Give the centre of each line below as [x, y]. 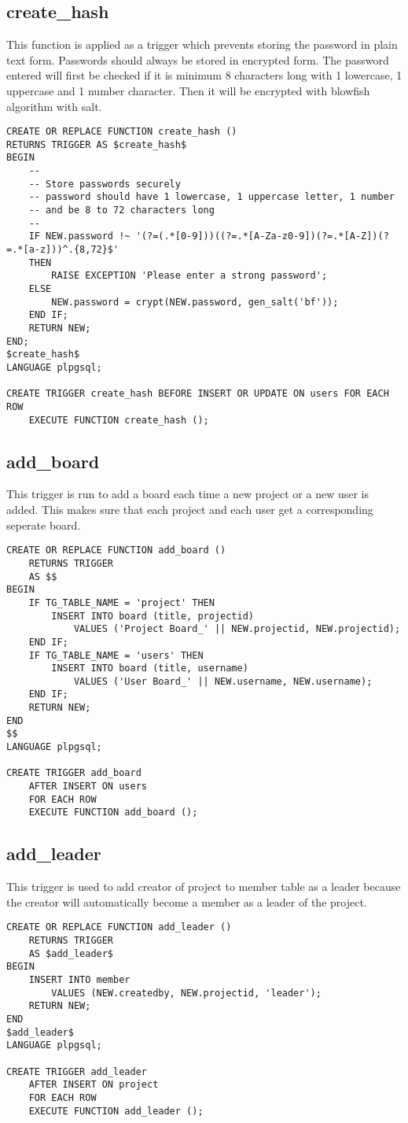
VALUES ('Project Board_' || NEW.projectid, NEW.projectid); [237, 629]
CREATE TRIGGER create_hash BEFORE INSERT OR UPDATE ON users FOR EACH [198, 394]
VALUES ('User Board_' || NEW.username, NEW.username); [223, 681]
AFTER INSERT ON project [94, 1085]
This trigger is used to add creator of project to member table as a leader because [204, 887]
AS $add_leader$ [71, 953]
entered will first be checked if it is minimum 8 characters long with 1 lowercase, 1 [204, 75]
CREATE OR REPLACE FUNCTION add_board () [116, 550]
